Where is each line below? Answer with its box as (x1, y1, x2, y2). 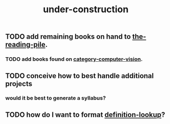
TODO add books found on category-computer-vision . (5, 56, 143, 63)
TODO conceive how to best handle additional (5, 71, 154, 80)
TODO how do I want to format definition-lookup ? (5, 110, 165, 119)
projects (5, 79, 33, 88)
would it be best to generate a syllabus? (5, 94, 106, 102)
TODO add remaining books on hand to (5, 32, 131, 41)
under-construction (43, 4, 129, 15)
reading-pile (5, 40, 46, 49)
